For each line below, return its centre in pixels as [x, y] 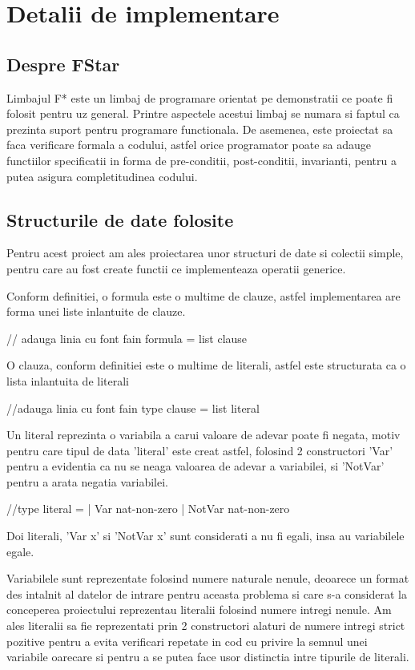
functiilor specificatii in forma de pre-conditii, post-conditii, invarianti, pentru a [201, 160]
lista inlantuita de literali [68, 380]
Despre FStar [63, 64]
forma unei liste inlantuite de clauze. [96, 311]
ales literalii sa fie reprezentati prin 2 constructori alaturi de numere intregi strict [206, 626]
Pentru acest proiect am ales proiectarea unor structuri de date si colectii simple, [205, 253]
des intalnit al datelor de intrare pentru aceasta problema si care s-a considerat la [207, 593]
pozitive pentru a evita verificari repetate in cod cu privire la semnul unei [187, 641]
